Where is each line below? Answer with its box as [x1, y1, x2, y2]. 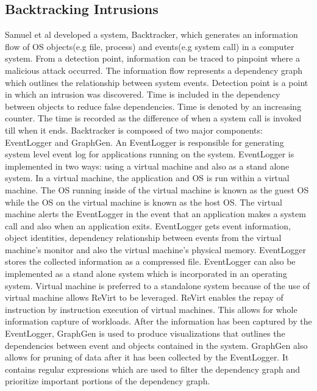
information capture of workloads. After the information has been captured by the [5, 315, 312, 328]
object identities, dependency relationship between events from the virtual [5, 231, 282, 244]
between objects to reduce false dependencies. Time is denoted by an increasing [5, 99, 302, 112]
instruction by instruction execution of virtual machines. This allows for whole [5, 303, 297, 315]
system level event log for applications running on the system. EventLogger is [5, 148, 294, 160]
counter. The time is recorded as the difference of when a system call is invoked [5, 112, 302, 124]
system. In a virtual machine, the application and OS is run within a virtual [5, 171, 290, 184]
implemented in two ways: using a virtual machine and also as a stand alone [5, 159, 290, 172]
